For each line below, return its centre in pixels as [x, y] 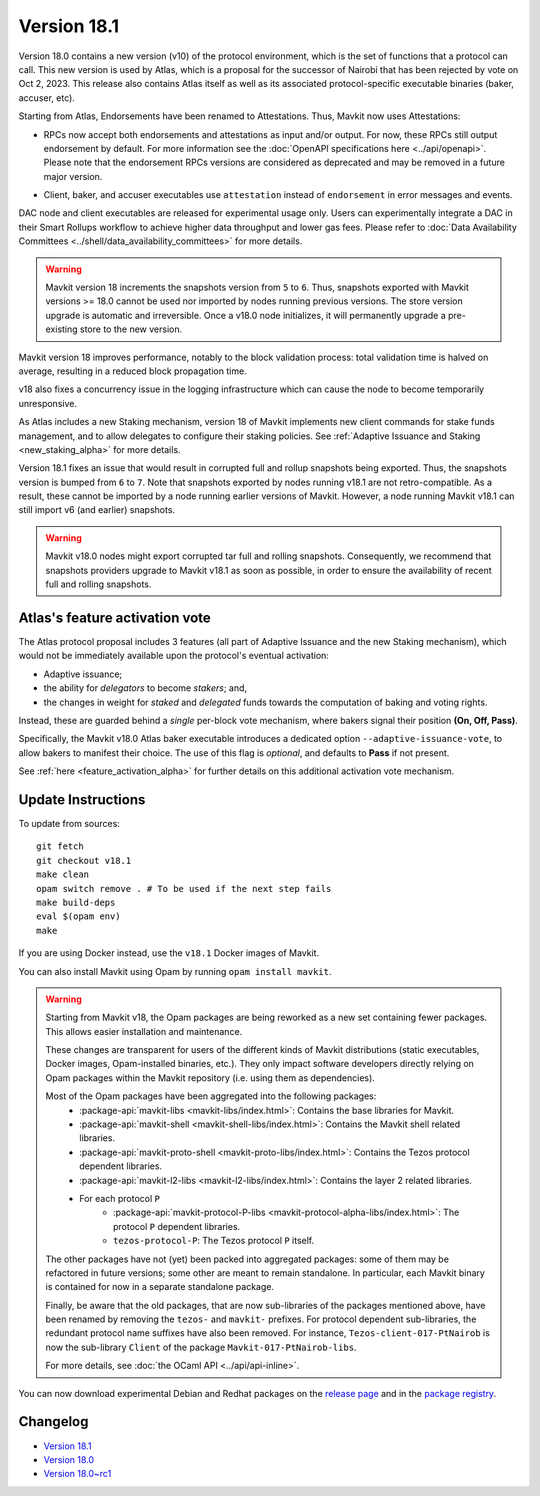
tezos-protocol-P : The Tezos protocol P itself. [214, 1241]
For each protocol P [119, 1198]
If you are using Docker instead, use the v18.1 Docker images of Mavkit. [169, 953]
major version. [73, 176]
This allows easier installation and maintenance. [144, 1031]
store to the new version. [131, 329]
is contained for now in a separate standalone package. [160, 1287]
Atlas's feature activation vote [115, 617]
